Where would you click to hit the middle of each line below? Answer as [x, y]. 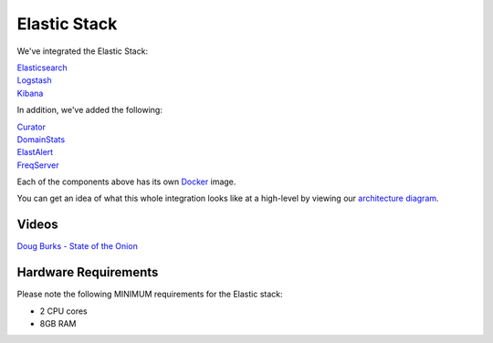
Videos [37, 225]
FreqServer [38, 165]
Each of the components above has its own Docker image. [126, 182]
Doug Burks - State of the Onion [78, 246]
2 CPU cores [63, 311]
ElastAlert [35, 152]
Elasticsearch [42, 68]
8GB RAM [58, 324]
